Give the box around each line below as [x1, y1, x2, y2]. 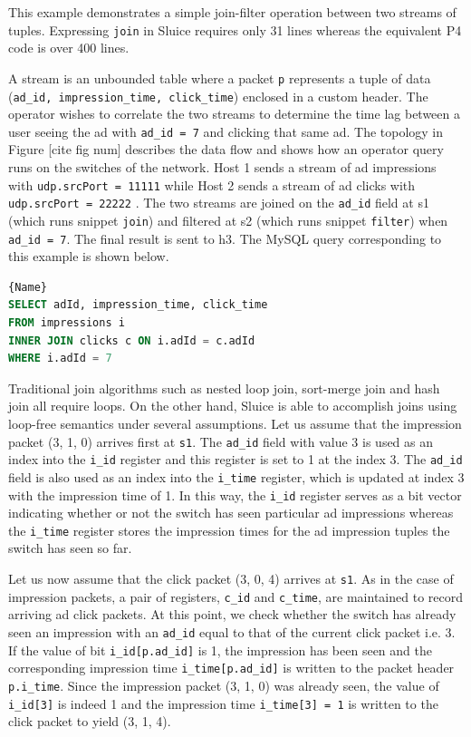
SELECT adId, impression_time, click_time [8, 298, 268, 312]
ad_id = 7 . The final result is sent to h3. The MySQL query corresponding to [8, 228, 442, 247]
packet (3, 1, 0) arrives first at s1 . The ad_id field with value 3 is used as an [8, 432, 434, 451]
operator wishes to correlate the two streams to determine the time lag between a [8, 104, 461, 123]
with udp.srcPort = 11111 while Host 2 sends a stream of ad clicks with [8, 175, 416, 194]
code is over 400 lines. [8, 38, 130, 57]
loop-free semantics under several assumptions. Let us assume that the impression [8, 413, 462, 432]
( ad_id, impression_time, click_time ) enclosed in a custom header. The [8, 86, 428, 105]
